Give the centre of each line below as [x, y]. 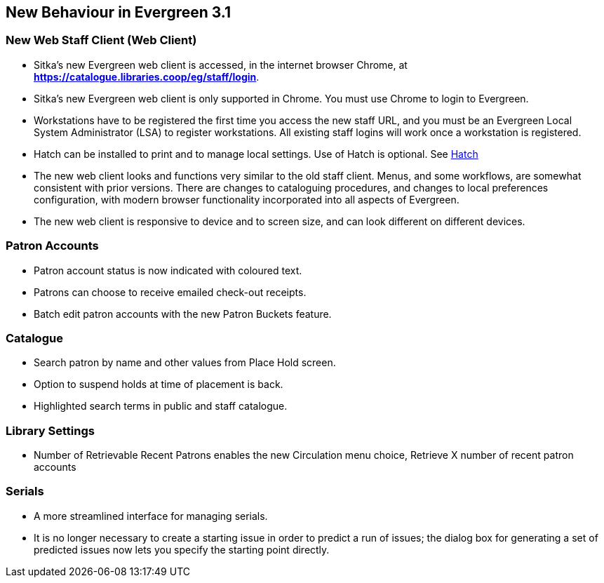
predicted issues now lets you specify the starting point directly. [182, 549]
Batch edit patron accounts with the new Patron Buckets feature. [183, 314]
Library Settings [50, 430]
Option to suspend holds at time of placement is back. [159, 384]
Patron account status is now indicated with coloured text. [168, 270]
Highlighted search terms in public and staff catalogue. [161, 406]
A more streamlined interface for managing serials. [151, 516]
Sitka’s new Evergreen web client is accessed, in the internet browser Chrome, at [221, 65]
